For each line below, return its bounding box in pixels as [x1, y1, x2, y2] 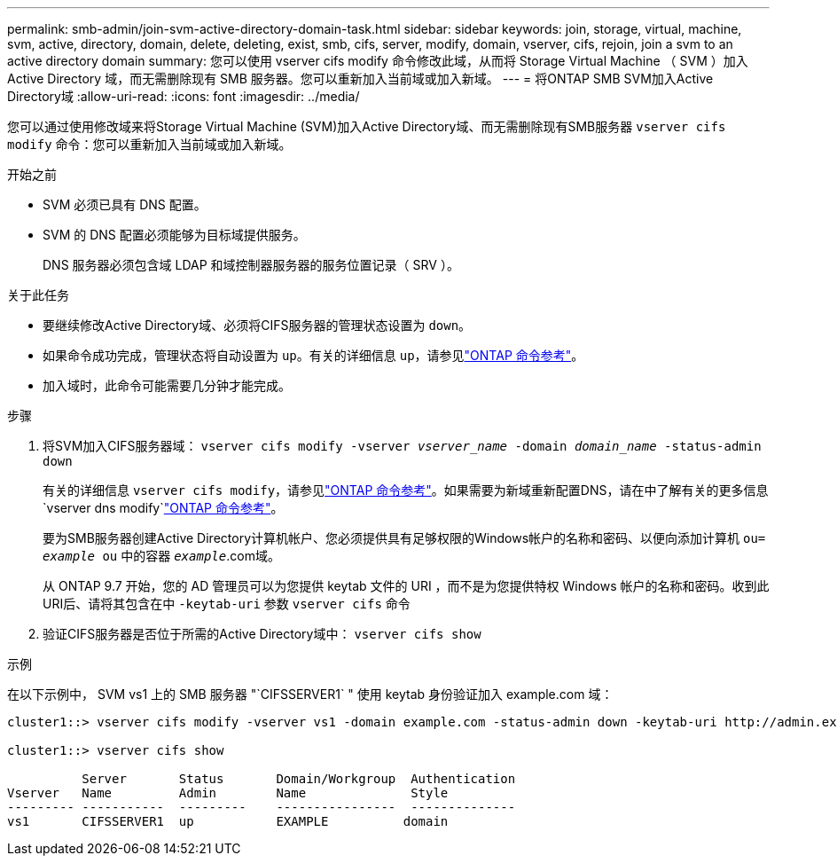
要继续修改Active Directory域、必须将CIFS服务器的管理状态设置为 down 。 [43, 318, 472, 333]
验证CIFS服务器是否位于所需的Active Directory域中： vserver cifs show [43, 626, 481, 641]
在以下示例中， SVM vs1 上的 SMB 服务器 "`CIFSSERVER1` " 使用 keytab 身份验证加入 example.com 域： [7, 686, 614, 702]
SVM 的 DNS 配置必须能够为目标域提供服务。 [43, 227, 306, 242]
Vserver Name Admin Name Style [7, 786, 449, 800]
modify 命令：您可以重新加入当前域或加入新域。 [7, 137, 292, 152]
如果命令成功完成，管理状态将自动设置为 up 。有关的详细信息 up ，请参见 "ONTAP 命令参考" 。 [43, 348, 584, 363]
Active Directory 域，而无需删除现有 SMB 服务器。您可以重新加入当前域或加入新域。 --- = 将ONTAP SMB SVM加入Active [7, 71, 714, 86]
